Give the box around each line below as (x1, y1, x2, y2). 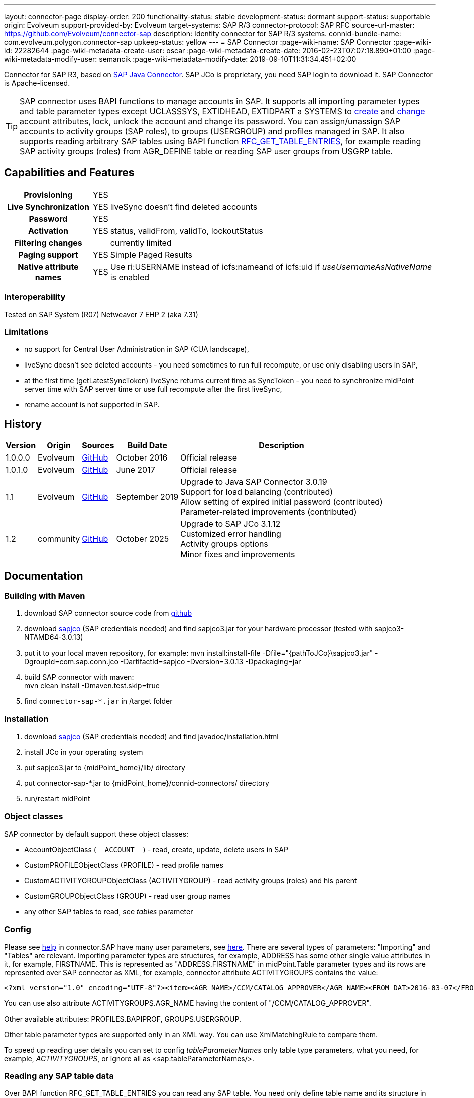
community (38, 534, 80, 544)
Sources (82, 440, 114, 451)
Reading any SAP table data (4, 1071, 114, 1081)
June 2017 (116, 465, 155, 475)
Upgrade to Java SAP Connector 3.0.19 (180, 477, 327, 487)
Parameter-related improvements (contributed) (180, 507, 357, 517)
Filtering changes (14, 237, 82, 248)
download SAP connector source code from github (24, 609, 192, 618)
